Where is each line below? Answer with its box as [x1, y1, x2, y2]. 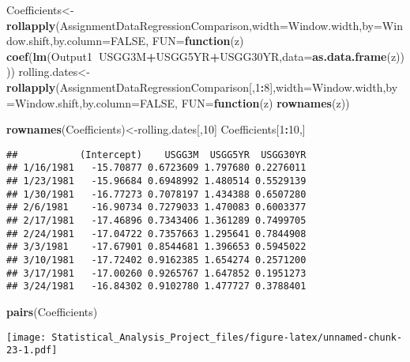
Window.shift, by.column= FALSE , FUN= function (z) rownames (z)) [14, 94, 350, 111]
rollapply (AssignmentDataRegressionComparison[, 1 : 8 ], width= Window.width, [6, 78, 386, 95]
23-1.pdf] [6, 345, 58, 356]
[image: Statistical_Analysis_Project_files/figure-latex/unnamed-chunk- [6, 331, 403, 343]
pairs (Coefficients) [6, 303, 98, 319]
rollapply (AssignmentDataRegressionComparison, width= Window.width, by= [6, 17, 382, 33]
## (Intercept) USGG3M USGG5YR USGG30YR [6, 149, 307, 160]
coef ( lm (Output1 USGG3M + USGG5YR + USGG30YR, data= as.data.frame [6, 47, 387, 64]
